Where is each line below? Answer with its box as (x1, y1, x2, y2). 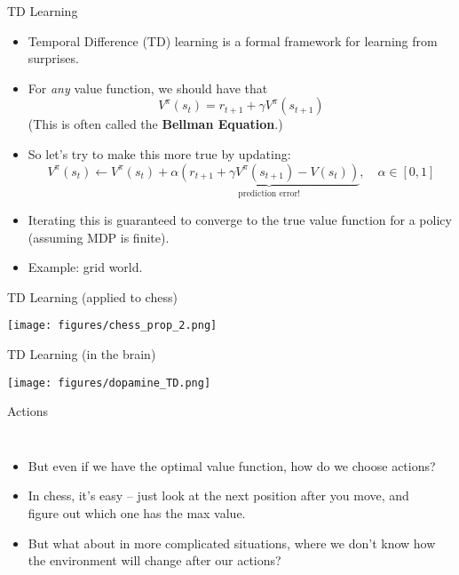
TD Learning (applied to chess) (7, 287, 178, 306)
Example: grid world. (28, 258, 143, 276)
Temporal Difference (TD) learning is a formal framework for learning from (28, 31, 438, 50)
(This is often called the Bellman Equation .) (28, 115, 283, 133)
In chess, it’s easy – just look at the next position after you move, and (28, 486, 409, 505)
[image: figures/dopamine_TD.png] (7, 376, 211, 389)
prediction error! (238, 189, 301, 199)
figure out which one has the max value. (28, 504, 246, 523)
